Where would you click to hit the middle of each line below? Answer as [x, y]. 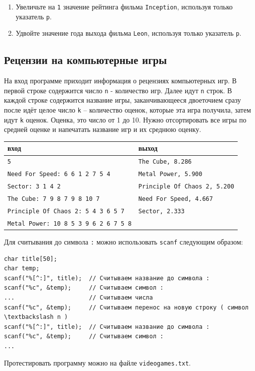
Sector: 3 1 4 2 [34, 187]
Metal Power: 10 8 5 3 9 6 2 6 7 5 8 [70, 223]
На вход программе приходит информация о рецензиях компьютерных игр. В [120, 81]
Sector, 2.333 [161, 211]
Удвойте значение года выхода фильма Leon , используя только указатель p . [128, 33]
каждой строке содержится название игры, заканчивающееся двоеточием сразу [123, 100]
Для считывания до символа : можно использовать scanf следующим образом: [124, 241]
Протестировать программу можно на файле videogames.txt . [98, 362]
